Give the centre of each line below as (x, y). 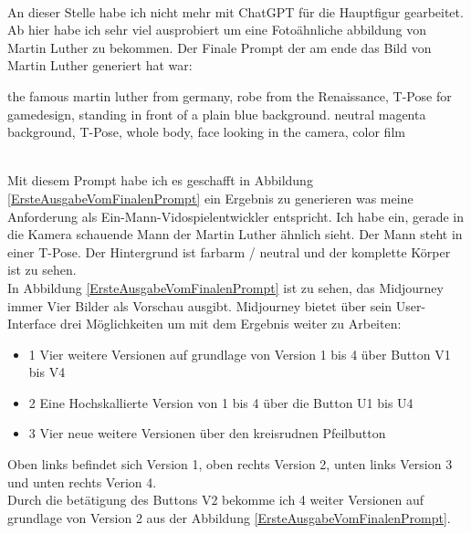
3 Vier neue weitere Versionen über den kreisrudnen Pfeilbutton (207, 433)
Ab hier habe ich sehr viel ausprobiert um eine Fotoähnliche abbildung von (217, 30)
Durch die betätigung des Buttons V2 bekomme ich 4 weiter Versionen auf (216, 500)
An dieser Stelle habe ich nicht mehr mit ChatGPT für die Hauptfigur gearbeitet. (235, 11)
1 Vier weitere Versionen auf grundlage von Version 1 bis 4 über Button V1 (240, 354)
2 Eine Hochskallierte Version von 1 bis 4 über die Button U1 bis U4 (221, 402)
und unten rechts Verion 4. (82, 482)
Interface (32, 324)
